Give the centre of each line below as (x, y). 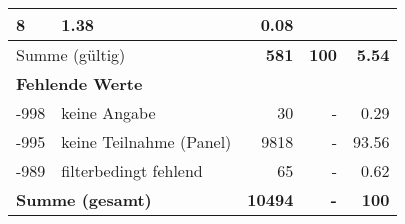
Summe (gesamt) (84, 199)
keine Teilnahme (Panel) (146, 141)
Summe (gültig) (71, 54)
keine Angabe (108, 112)
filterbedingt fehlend (132, 170)
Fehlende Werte (79, 83)
